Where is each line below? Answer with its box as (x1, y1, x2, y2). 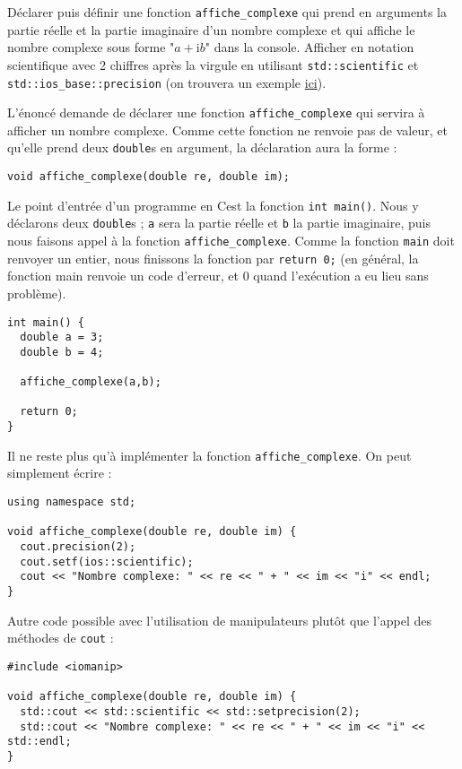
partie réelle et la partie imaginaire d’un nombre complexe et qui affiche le (7, 20, 415, 39)
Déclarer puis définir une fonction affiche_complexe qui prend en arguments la (7, 3, 448, 21)
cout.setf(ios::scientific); (20, 555, 194, 568)
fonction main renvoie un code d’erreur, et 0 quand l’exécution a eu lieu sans (7, 266, 429, 285)
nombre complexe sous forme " (7, 38, 175, 56)
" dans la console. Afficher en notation (205, 38, 414, 56)
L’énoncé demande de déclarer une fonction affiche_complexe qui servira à (7, 103, 425, 122)
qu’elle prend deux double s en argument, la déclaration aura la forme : (7, 138, 397, 157)
